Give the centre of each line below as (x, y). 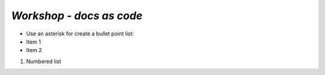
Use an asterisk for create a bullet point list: (80, 34)
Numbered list (44, 61)
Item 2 (34, 50)
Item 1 (34, 41)
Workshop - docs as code (77, 16)
